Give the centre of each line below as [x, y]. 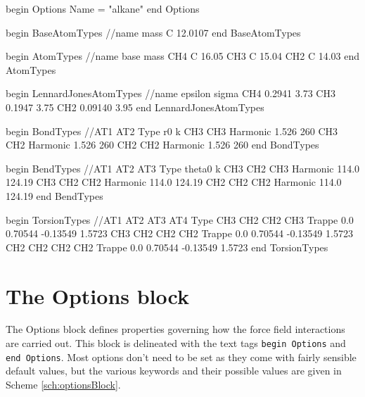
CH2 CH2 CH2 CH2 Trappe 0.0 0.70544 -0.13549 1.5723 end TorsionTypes [167, 247]
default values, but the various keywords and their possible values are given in [174, 371]
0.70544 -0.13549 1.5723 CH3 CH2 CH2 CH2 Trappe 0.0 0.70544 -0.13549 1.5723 [179, 233]
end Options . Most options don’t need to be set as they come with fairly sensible [181, 357]
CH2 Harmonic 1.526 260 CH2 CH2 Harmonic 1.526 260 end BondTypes [162, 145]
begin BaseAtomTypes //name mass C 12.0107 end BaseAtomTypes [153, 32]
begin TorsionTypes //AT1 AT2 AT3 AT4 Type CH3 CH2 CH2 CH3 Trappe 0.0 [180, 219]
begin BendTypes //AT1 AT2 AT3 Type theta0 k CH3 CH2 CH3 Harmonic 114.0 [183, 168]
